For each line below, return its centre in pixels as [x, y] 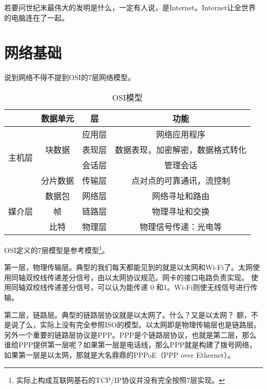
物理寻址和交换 [181, 211]
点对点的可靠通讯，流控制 [181, 180]
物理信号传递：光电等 [181, 226]
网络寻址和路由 [181, 196]
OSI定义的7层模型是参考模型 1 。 [57, 249]
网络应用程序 [181, 134]
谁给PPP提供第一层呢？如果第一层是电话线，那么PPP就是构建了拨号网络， [130, 345]
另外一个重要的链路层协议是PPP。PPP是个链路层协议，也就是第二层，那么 [130, 334]
